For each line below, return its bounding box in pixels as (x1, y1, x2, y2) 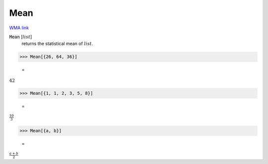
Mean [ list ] (9, 34, 32, 40)
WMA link (9, 25, 29, 31)
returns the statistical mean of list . (21, 41, 93, 47)
